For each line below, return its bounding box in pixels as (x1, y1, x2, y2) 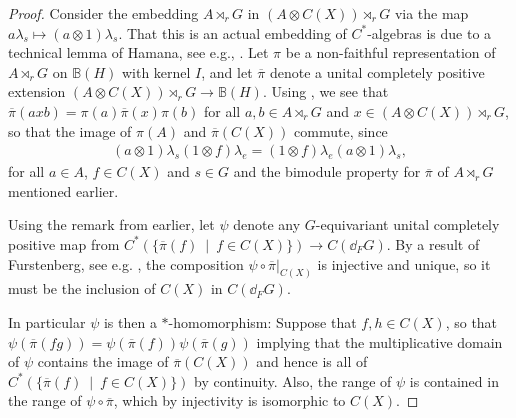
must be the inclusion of (8, 278, 156, 299)
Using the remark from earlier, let (8, 214, 215, 235)
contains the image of (37, 351, 169, 372)
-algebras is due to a (367, 22, 492, 43)
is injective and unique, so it (317, 253, 491, 274)
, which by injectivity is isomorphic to (113, 390, 346, 411)
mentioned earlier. (8, 180, 119, 201)
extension (8, 81, 66, 102)
